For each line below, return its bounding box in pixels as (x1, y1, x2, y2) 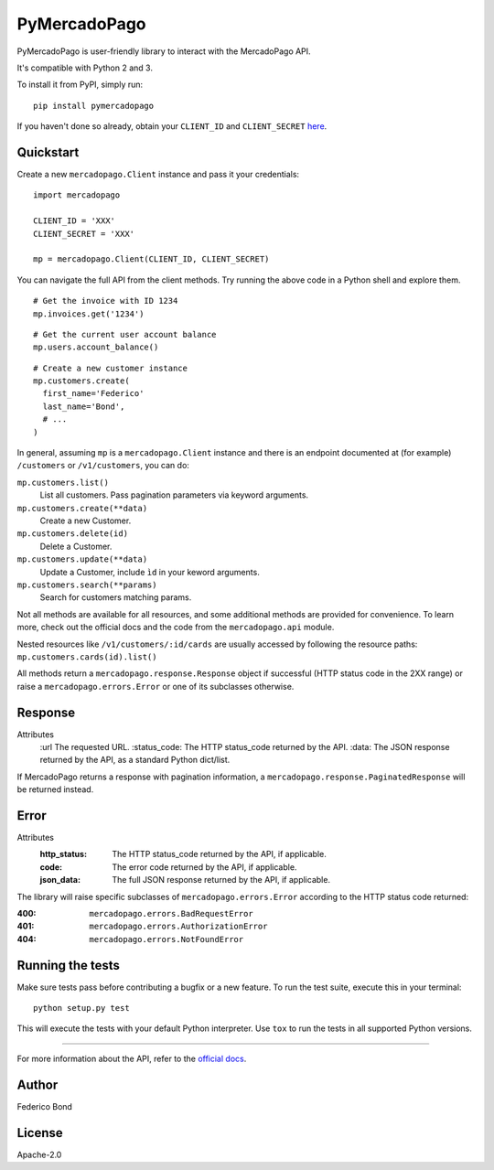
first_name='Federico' (42, 389, 145, 399)
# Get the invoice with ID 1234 (33, 295, 178, 306)
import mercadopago (33, 190, 121, 200)
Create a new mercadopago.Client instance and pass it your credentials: (16, 169, 300, 180)
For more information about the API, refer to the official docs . (16, 1053, 247, 1064)
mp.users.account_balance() (33, 342, 159, 352)
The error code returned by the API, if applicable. (112, 861, 297, 873)
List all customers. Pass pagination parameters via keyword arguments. (39, 489, 309, 500)
